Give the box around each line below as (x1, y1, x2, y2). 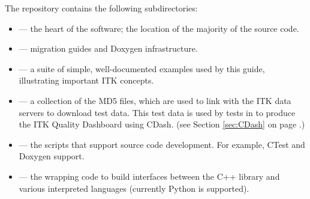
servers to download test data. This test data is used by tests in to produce (19, 106, 296, 118)
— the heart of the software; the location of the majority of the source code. (19, 22, 299, 34)
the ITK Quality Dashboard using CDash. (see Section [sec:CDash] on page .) (19, 118, 305, 130)
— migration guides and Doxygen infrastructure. (19, 42, 198, 55)
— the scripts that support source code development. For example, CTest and (19, 138, 305, 150)
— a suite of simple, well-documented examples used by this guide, (19, 62, 265, 75)
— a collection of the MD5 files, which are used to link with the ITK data (19, 94, 291, 106)
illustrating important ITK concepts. (19, 74, 154, 87)
